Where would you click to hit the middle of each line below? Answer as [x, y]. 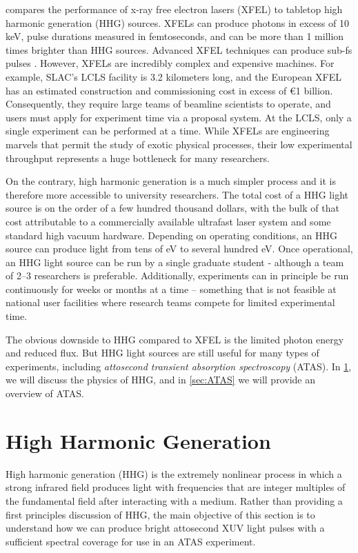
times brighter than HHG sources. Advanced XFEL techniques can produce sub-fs [179, 49]
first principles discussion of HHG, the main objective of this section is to [160, 514]
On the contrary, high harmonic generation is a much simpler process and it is [171, 181]
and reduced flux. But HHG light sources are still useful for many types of [162, 353]
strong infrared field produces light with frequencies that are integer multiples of [176, 487]
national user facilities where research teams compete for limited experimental [170, 302]
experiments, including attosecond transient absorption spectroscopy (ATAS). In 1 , [179, 366]
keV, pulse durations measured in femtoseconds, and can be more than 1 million [175, 36]
